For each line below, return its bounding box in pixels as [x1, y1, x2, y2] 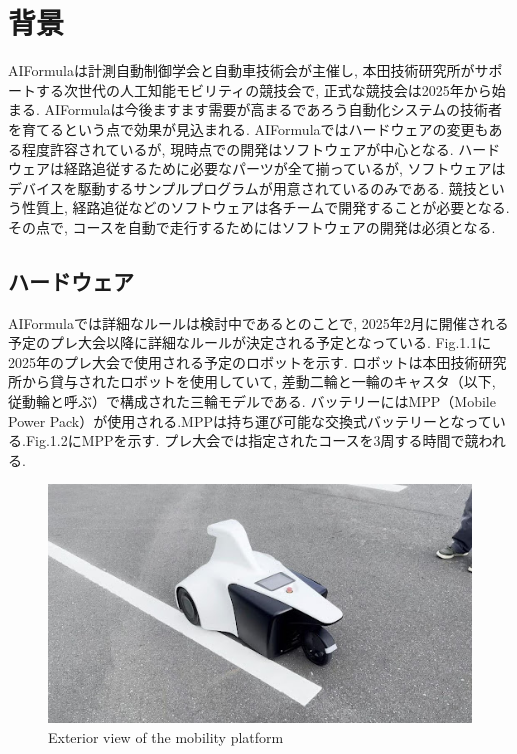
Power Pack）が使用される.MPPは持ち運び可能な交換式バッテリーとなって [8, 410, 492, 431]
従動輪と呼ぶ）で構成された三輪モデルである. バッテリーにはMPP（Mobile [8, 391, 496, 412]
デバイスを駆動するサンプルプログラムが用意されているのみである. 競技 [8, 177, 477, 198]
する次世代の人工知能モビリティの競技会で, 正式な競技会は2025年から [35, 79, 492, 100]
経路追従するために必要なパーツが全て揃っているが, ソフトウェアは [63, 158, 506, 179]
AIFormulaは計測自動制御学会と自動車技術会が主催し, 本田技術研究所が [8, 60, 475, 81]
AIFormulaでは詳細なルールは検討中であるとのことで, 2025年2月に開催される [8, 312, 509, 333]
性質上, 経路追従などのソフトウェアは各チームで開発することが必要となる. [21, 197, 510, 218]
